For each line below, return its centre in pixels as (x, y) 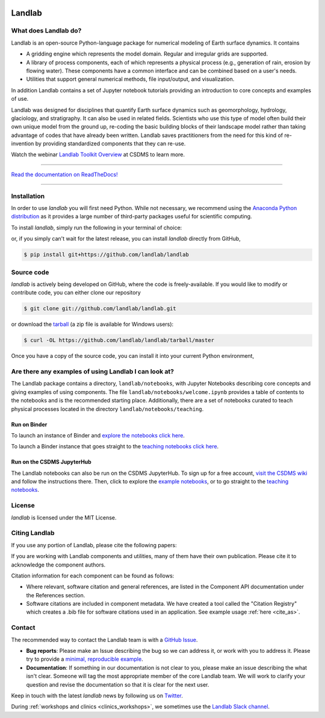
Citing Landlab (33, 533)
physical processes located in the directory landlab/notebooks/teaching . (107, 409)
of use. (20, 99)
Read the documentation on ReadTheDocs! (64, 174)
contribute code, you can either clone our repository (76, 293)
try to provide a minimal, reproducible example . (85, 659)
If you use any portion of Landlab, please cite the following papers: (94, 545)
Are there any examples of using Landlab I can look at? (93, 371)
